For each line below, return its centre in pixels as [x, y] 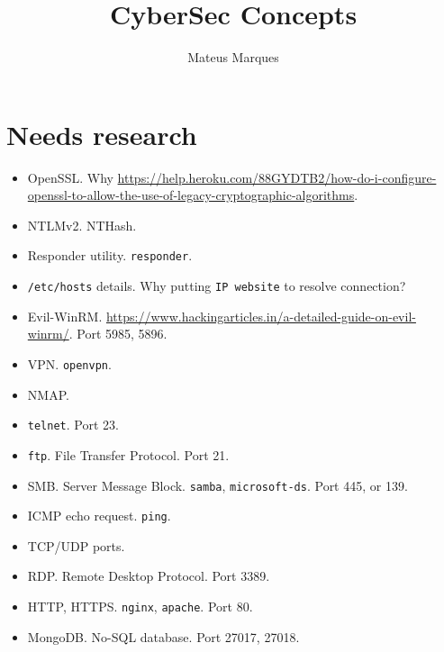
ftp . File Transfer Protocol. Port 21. [128, 454]
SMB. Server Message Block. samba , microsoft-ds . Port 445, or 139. [217, 485]
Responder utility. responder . [110, 255]
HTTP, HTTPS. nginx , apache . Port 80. [140, 606]
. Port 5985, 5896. [118, 334]
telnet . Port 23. [73, 425]
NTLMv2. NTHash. [82, 225]
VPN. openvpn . [69, 363]
